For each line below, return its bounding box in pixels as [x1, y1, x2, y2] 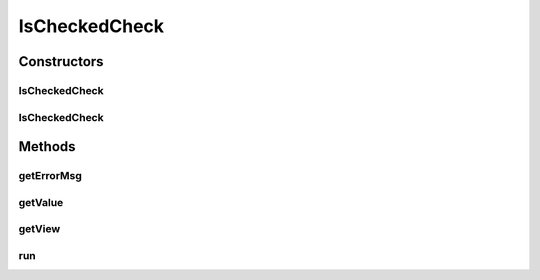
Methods [18, 138, 76, 155]
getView [18, 222, 61, 236]
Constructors [18, 53, 104, 70]
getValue [18, 195, 64, 209]
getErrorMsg [18, 169, 82, 183]
